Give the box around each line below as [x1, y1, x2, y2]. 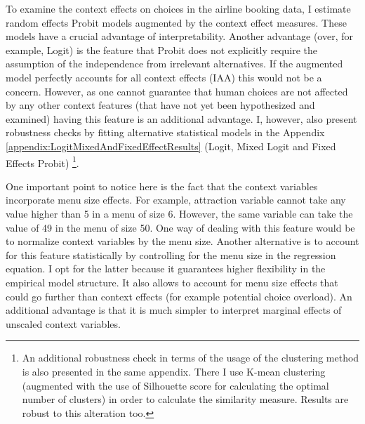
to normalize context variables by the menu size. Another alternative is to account [6, 234, 359, 249]
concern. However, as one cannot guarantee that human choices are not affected [6, 84, 348, 98]
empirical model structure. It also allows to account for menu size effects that [6, 274, 338, 289]
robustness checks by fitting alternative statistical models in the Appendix [6, 125, 325, 140]
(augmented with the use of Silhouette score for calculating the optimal [22, 378, 329, 392]
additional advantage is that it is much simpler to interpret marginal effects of [6, 303, 342, 317]
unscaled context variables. [6, 316, 121, 331]
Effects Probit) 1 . [6, 153, 79, 170]
